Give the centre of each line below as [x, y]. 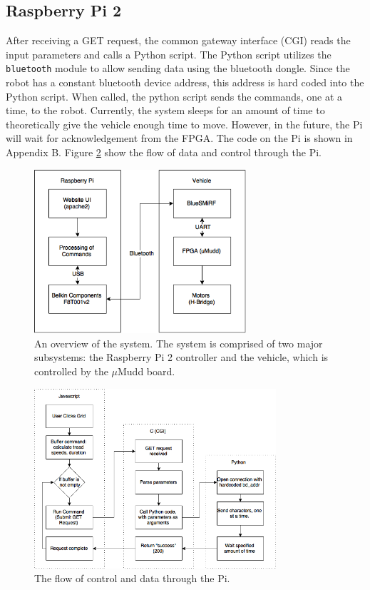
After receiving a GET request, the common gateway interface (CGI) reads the [178, 40]
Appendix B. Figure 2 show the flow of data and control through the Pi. [164, 152]
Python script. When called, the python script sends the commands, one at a [174, 96]
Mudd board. [147, 371]
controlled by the [71, 371]
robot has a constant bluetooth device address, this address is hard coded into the [185, 82]
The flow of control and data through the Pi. [132, 578]
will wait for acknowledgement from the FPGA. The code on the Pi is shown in [179, 138]
